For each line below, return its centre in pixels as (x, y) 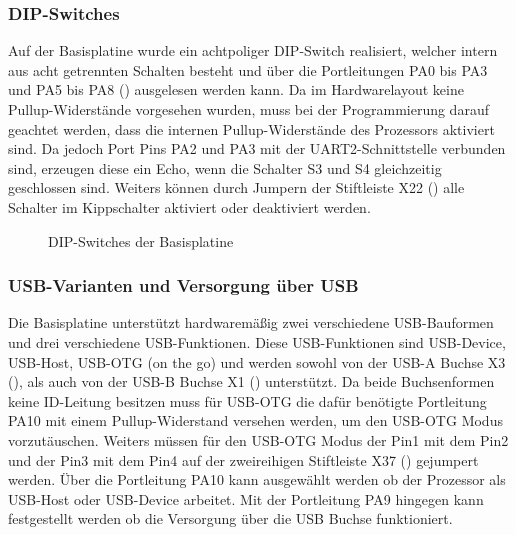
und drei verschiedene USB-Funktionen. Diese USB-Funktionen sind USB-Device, (257, 341)
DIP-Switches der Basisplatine (141, 240)
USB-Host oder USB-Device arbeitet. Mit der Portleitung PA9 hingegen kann (246, 498)
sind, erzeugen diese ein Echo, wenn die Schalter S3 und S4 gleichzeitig (225, 167)
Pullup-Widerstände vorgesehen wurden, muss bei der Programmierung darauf (248, 109)
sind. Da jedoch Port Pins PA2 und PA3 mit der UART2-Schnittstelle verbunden (257, 148)
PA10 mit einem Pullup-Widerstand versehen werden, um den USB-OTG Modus (255, 420)
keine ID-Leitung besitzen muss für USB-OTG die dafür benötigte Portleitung (247, 400)
